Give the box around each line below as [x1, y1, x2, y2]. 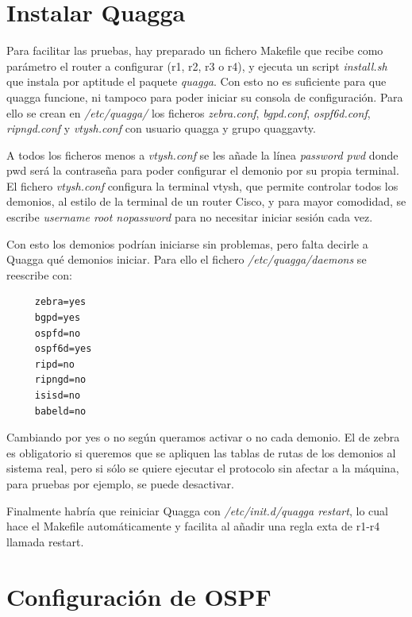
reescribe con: [6, 266, 72, 283]
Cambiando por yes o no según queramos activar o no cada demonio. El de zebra [6, 429, 400, 445]
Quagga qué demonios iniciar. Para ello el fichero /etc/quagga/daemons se [6, 251, 367, 268]
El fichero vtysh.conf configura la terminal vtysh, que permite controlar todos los [6, 177, 399, 194]
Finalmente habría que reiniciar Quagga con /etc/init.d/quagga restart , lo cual [6, 502, 388, 519]
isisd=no [34, 390, 81, 401]
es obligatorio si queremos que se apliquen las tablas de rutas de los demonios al [6, 444, 396, 461]
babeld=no [34, 405, 87, 417]
